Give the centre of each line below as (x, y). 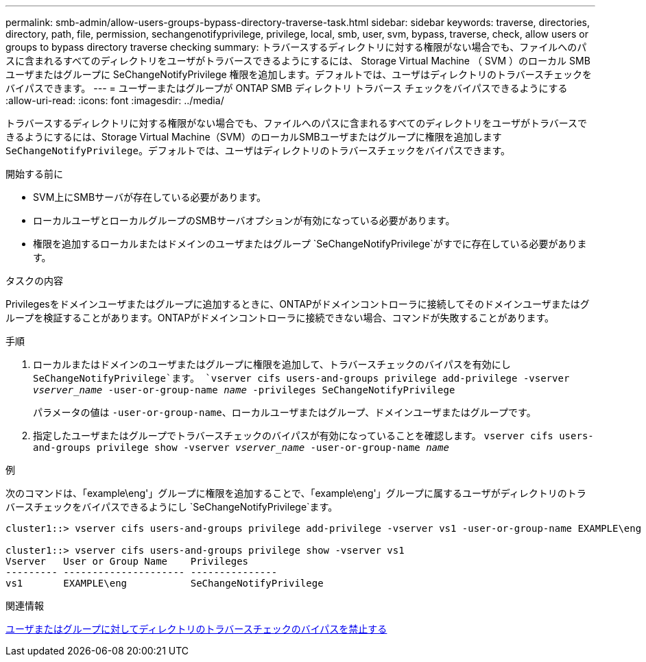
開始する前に (34, 174)
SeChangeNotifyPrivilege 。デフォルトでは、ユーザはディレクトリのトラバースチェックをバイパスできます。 (258, 150)
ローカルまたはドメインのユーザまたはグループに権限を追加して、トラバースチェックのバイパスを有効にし (272, 364)
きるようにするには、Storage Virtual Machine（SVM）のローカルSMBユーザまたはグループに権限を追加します (254, 137)
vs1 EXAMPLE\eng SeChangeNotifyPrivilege (165, 583)
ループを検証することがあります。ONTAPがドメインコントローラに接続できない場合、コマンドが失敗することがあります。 (280, 318)
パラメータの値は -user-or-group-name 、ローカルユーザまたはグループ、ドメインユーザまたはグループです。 (285, 412)
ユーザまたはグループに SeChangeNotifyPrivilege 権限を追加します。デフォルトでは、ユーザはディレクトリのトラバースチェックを (299, 74)
